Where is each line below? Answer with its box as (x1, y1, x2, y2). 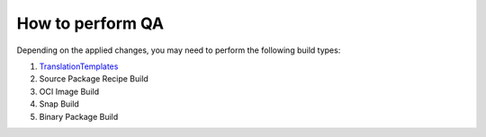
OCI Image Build (39, 86, 99, 97)
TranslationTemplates (39, 61, 119, 72)
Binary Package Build (39, 111, 119, 122)
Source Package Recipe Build (39, 73, 148, 84)
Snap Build (39, 98, 80, 109)
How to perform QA (16, 13, 165, 33)
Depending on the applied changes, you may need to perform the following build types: (16, 45, 341, 56)
